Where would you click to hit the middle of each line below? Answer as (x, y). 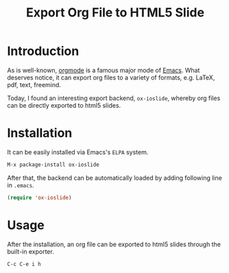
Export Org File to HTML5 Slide (115, 13)
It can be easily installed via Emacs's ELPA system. (78, 152)
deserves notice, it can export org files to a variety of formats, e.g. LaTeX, (111, 78)
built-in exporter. (31, 251)
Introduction (43, 51)
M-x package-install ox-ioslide (53, 165)
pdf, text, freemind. (34, 84)
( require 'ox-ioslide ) (39, 198)
